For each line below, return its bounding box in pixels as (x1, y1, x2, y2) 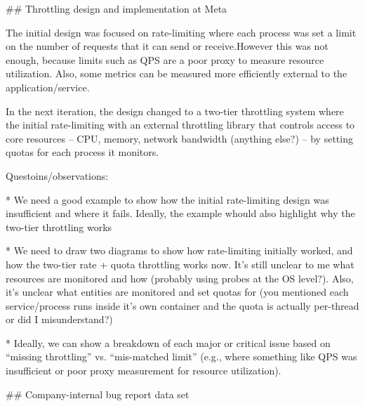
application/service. (6, 79, 90, 94)
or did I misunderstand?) (6, 312, 113, 327)
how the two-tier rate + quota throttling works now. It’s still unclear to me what (6, 256, 354, 271)
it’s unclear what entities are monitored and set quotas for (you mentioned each (6, 284, 349, 299)
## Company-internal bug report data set (6, 386, 190, 401)
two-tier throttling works (6, 219, 112, 234)
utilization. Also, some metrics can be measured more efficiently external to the (6, 66, 347, 81)
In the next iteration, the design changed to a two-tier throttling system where (6, 103, 344, 118)
